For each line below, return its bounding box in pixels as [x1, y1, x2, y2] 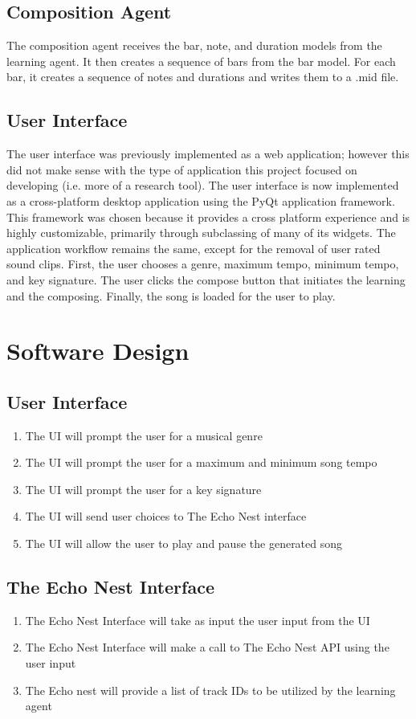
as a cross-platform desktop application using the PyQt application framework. [6, 192, 395, 209]
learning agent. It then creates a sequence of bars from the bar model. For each [6, 52, 396, 69]
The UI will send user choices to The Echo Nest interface [25, 508, 307, 525]
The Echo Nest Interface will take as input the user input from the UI [25, 611, 370, 628]
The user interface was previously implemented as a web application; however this [6, 145, 410, 162]
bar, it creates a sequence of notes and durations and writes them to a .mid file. [6, 68, 399, 85]
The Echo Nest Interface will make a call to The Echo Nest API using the [25, 639, 389, 656]
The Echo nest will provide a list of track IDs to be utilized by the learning [25, 681, 396, 698]
